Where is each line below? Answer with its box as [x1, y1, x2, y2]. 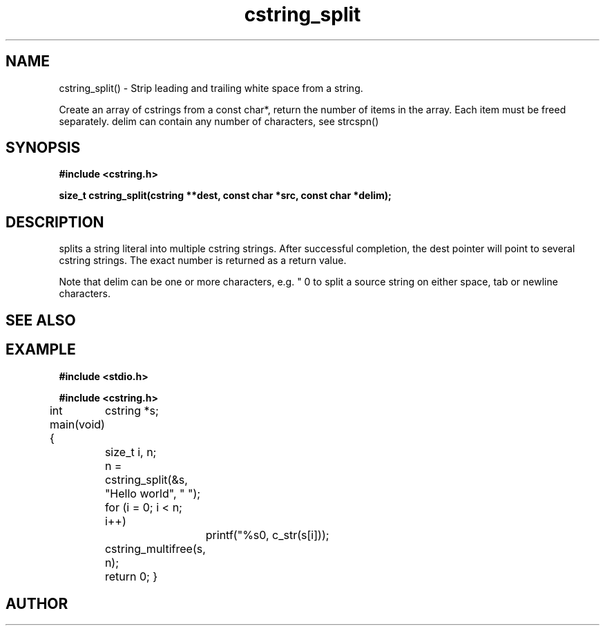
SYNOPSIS [6, 139, 81, 157]
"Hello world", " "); [104, 486, 201, 500]
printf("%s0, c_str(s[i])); [205, 527, 329, 542]
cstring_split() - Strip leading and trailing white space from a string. [59, 82, 363, 94]
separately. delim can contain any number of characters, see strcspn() [59, 115, 379, 127]
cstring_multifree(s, [104, 541, 206, 556]
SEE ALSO [6, 311, 76, 329]
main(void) [49, 417, 105, 431]
